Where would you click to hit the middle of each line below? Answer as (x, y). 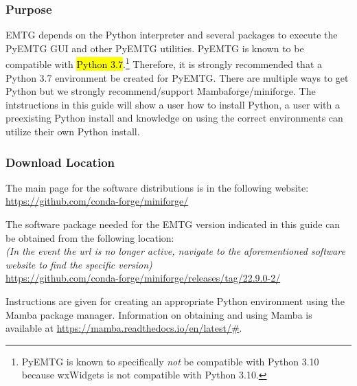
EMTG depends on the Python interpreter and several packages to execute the (172, 35)
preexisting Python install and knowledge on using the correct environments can (174, 118)
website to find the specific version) (79, 264)
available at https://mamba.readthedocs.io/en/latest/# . (124, 328)
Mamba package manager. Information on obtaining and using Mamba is (159, 314)
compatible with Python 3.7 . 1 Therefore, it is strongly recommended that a (164, 63)
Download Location (60, 162)
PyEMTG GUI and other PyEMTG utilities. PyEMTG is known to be (155, 48)
